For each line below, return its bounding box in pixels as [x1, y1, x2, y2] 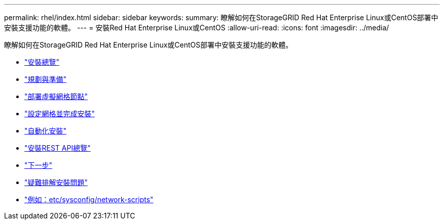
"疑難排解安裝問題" [24, 178, 88, 187]
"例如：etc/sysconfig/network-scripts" [24, 195, 154, 204]
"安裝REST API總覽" [24, 144, 91, 152]
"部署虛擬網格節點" [24, 92, 88, 101]
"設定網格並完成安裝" [24, 109, 95, 118]
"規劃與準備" [24, 75, 67, 83]
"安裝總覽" [24, 58, 60, 66]
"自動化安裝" [24, 126, 67, 135]
